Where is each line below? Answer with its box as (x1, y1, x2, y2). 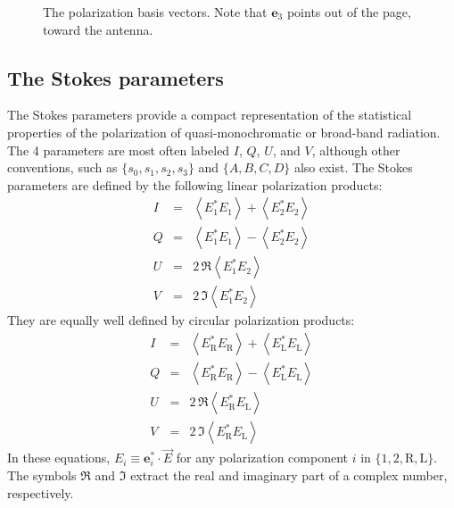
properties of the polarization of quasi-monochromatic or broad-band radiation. (7, 122, 441, 141)
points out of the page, (286, 3, 411, 21)
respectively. (7, 483, 74, 502)
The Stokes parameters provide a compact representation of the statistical (7, 105, 412, 124)
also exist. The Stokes (293, 158, 413, 177)
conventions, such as (7, 158, 118, 177)
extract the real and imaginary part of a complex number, (130, 466, 448, 485)
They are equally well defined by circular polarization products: (7, 311, 355, 329)
